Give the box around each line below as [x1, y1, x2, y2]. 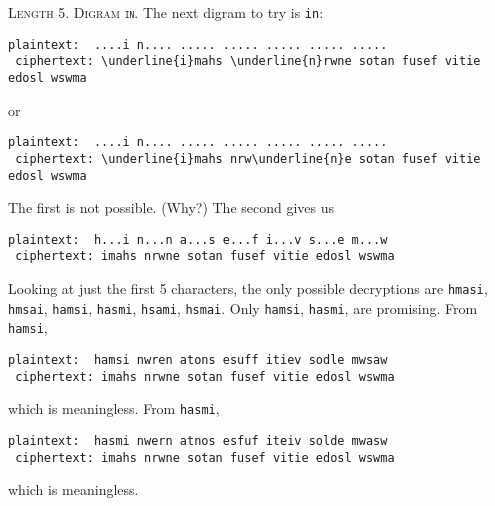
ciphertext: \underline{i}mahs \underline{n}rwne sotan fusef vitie [15, 54, 481, 69]
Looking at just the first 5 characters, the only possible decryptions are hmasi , [8, 278, 488, 299]
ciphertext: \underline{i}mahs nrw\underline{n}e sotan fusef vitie [15, 151, 481, 166]
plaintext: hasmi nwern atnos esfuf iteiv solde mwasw [8, 434, 388, 449]
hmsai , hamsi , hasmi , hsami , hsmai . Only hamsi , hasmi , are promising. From [8, 297, 478, 318]
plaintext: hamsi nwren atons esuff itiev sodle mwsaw [8, 353, 388, 368]
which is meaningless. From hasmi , [8, 398, 220, 419]
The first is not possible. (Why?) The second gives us [8, 197, 335, 218]
